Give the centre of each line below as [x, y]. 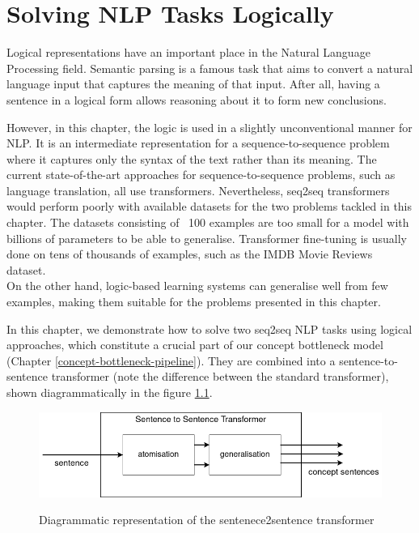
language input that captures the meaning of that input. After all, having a [193, 84]
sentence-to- [368, 360]
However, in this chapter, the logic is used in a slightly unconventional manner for [209, 127]
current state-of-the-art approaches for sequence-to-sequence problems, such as [201, 175]
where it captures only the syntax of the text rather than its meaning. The [192, 158]
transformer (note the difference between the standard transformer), [220, 376]
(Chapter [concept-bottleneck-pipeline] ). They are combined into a [171, 360]
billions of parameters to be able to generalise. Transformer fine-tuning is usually [207, 238]
